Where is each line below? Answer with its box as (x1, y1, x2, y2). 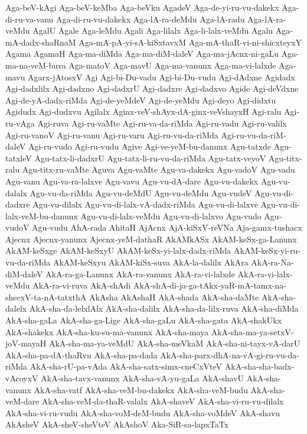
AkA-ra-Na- (251, 256, 294, 268)
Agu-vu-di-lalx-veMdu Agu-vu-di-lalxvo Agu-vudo (80, 209, 262, 222)
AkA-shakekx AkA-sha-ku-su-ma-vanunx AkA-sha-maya (5, 325, 209, 338)
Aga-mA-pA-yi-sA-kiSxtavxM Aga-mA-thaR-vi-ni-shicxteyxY (79, 35, 302, 48)
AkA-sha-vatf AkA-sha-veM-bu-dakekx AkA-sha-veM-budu (34, 383, 248, 396)
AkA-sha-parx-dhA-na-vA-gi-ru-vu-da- (160, 348, 299, 361)
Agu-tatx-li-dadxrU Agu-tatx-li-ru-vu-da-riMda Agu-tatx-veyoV (34, 151, 266, 164)
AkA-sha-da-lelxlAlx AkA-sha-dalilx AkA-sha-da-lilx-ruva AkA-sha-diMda (29, 302, 299, 315)
